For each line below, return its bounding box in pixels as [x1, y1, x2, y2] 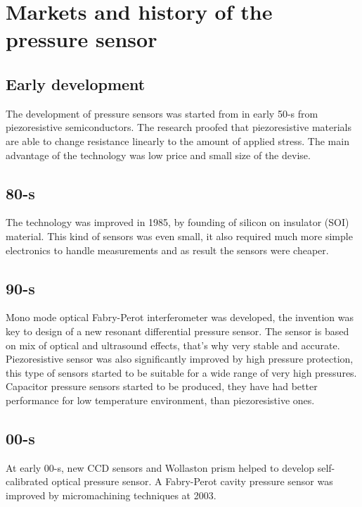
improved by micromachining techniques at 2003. [6, 487, 216, 502]
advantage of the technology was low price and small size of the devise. [6, 147, 311, 162]
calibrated [6, 474, 49, 489]
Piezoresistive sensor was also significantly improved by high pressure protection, [6, 351, 354, 366]
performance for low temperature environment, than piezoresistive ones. [6, 392, 315, 407]
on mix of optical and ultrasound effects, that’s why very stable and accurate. [6, 337, 340, 352]
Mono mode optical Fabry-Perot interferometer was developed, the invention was [6, 310, 354, 325]
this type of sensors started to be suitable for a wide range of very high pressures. [6, 365, 357, 380]
